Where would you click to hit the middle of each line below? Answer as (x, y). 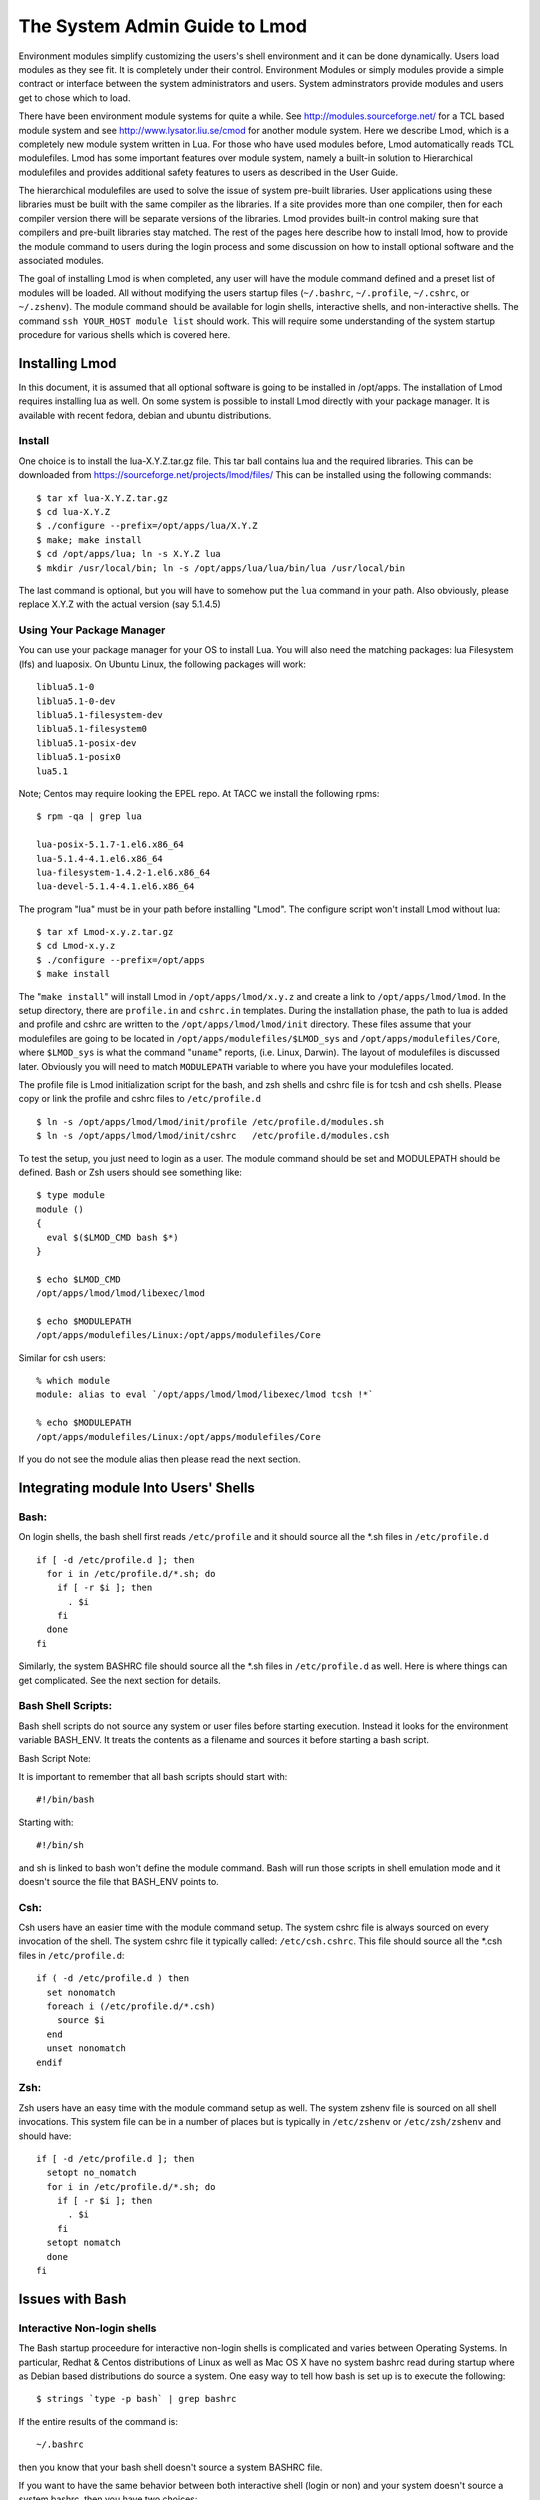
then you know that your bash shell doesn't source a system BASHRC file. (170, 2467)
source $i (80, 2020)
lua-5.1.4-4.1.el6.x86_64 (100, 858)
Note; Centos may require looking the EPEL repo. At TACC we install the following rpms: (199, 793)
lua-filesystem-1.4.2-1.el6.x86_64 (123, 872)
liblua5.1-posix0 (78, 757)
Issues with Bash (72, 2298)
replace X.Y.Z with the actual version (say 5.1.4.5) (120, 604)
